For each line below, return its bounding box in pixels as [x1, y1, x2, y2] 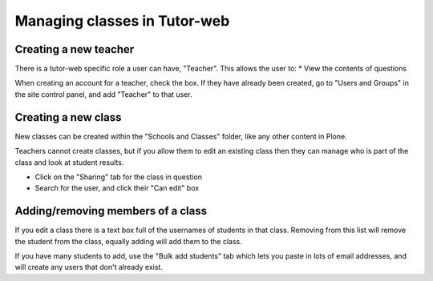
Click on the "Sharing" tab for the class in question [34, 172, 202, 182]
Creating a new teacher [14, 42, 135, 56]
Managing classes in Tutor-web [14, 12, 230, 30]
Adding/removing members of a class [14, 204, 208, 218]
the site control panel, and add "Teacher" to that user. [14, 89, 192, 99]
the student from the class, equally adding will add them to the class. [14, 236, 242, 246]
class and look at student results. [14, 157, 124, 167]
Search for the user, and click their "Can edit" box [34, 183, 200, 193]
